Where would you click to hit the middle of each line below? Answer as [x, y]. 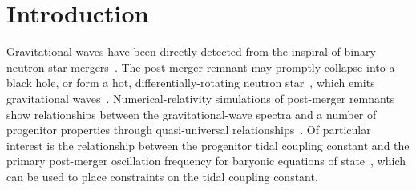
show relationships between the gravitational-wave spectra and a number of [192, 114]
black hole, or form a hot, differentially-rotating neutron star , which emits [191, 83]
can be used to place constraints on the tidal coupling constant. [162, 176]
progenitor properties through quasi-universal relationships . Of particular [189, 130]
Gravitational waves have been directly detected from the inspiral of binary [191, 51]
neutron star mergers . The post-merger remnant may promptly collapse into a [201, 67]
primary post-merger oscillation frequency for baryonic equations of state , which [206, 161]
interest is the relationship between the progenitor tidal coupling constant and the [208, 145]
